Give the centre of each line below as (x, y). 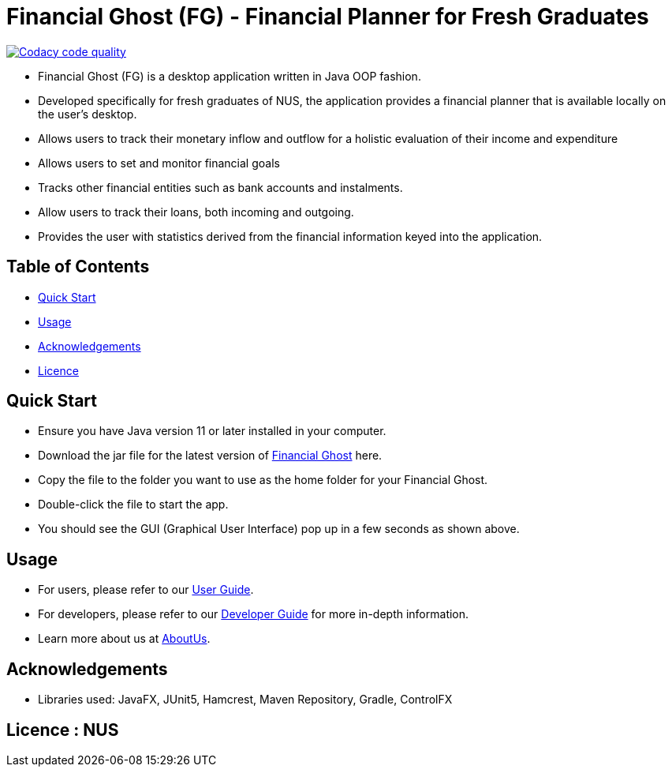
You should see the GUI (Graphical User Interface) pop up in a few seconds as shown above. (279, 529)
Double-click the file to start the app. (133, 505)
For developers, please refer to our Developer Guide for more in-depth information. (254, 614)
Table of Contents (78, 267)
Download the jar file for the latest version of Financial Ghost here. (210, 456)
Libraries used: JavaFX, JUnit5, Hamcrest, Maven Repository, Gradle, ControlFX (245, 700)
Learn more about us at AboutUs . (124, 639)
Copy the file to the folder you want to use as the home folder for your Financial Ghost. (263, 480)
